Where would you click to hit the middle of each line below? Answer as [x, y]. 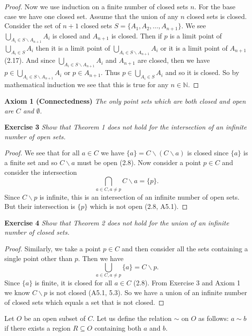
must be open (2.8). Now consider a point [139, 162]
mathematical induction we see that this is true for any [86, 84]
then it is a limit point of [73, 47]
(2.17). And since [30, 60]
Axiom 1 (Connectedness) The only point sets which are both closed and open [125, 101]
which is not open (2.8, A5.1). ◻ [139, 206]
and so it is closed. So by [202, 72]
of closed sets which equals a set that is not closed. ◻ [84, 302]
